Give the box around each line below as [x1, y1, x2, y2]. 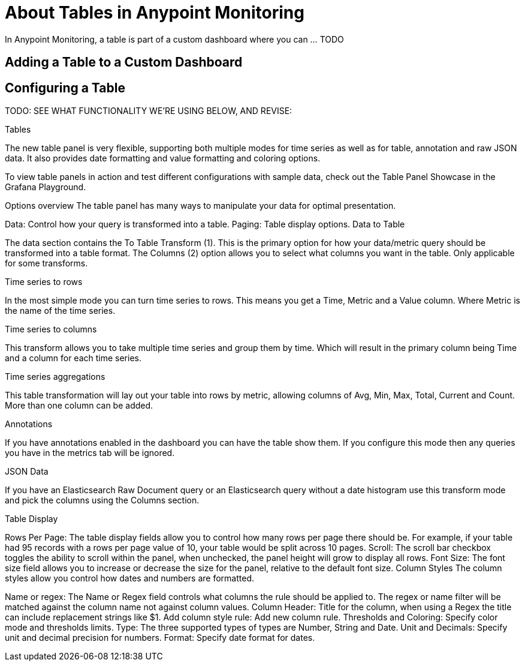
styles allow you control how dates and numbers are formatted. [5, 573, 254, 584]
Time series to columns [5, 324, 97, 335]
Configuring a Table [5, 80, 125, 95]
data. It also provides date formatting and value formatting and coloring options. [5, 153, 321, 164]
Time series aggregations [5, 371, 105, 382]
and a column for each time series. [5, 353, 141, 364]
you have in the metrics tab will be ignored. [5, 448, 175, 458]
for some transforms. [5, 258, 88, 269]
